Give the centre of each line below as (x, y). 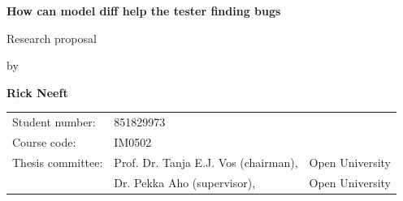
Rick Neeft (37, 92)
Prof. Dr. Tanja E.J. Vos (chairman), (206, 162)
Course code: (44, 141)
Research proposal (52, 38)
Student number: (54, 122)
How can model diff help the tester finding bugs (144, 11)
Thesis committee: (58, 162)
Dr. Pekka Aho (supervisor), (185, 182)
